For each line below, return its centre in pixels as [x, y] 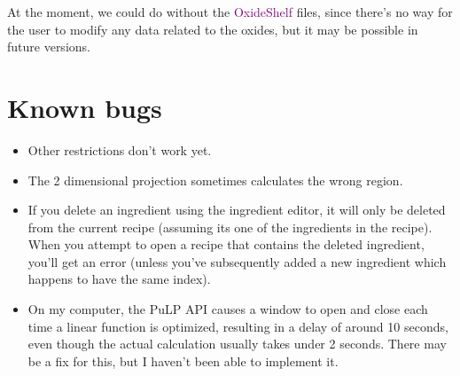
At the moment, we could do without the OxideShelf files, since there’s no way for [230, 12]
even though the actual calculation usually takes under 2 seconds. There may [237, 344]
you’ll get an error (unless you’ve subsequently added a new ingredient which [237, 261]
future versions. [49, 47]
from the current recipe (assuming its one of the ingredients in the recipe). [230, 227]
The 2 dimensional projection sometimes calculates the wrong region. [215, 180]
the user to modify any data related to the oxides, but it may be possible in [213, 29]
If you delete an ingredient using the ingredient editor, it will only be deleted [237, 210]
